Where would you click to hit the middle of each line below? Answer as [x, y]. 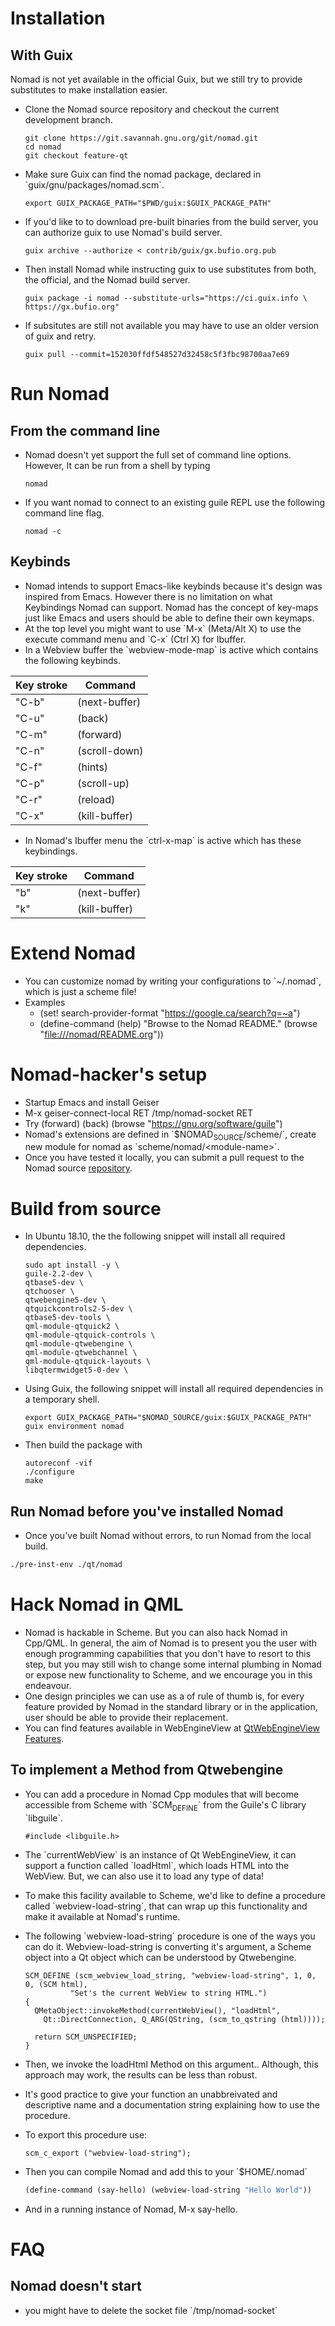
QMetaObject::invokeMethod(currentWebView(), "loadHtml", [157, 2010]
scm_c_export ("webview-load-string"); [108, 2153]
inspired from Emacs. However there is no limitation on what [148, 596]
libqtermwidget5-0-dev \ [76, 1370]
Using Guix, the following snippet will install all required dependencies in [173, 1389]
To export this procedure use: [86, 2134]
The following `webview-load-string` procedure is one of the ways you [170, 1936]
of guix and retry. [60, 336]
